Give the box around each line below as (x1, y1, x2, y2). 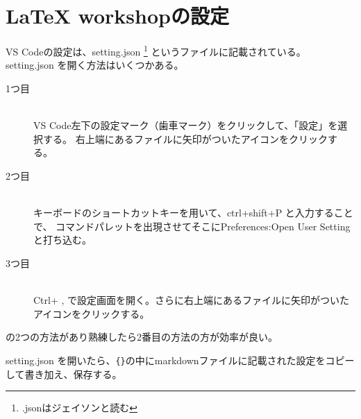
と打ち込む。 (33, 232, 92, 247)
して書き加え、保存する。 (6, 366, 122, 381)
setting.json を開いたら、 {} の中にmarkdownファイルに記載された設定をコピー (6, 352, 355, 367)
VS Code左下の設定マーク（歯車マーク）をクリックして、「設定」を (33, 118, 338, 132)
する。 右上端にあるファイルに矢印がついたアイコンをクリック (42, 131, 328, 146)
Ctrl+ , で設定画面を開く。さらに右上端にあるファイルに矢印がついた (33, 293, 350, 307)
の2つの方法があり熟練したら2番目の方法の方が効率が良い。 (6, 330, 278, 344)
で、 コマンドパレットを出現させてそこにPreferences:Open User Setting (33, 219, 351, 233)
